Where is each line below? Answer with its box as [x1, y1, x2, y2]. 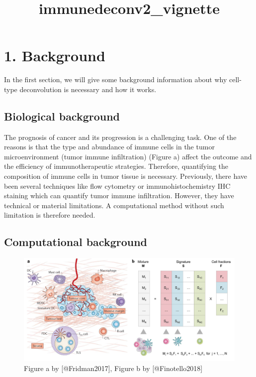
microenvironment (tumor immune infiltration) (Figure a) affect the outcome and [4, 151, 252, 161]
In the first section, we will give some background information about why [4, 74, 227, 85]
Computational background [4, 234, 147, 250]
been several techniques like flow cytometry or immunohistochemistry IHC [4, 180, 231, 191]
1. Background [4, 45, 105, 66]
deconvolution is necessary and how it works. [19, 84, 157, 94]
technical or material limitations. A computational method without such [4, 200, 224, 210]
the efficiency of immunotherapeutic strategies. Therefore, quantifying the [4, 161, 229, 171]
